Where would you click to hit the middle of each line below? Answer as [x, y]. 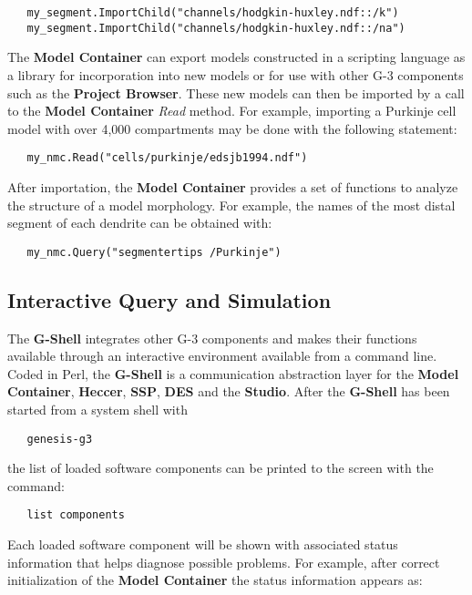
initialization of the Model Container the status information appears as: [215, 580]
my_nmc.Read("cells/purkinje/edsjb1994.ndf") [167, 158]
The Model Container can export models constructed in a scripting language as [236, 57]
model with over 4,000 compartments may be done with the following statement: [232, 128]
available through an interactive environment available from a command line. [222, 356]
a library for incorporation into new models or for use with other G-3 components [236, 74]
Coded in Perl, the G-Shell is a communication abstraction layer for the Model [233, 373]
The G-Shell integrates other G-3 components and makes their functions [212, 338]
